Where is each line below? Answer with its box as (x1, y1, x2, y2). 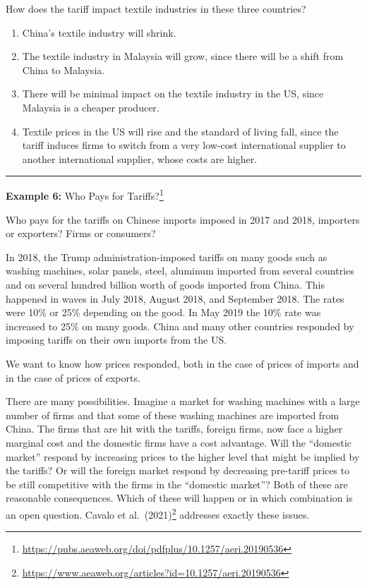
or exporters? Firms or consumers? (6, 226, 156, 241)
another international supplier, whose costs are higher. (22, 151, 258, 166)
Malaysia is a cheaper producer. (22, 99, 160, 114)
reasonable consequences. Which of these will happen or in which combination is (6, 490, 353, 505)
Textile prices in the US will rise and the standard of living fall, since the (22, 123, 339, 138)
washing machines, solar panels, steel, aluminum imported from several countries (6, 263, 354, 278)
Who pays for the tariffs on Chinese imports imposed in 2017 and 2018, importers (6, 212, 360, 227)
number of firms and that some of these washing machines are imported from (6, 407, 339, 422)
